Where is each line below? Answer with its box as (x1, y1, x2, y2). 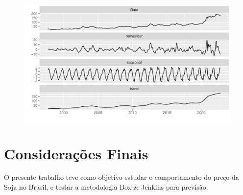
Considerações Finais (4, 144, 148, 163)
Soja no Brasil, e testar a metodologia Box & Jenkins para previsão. (4, 181, 208, 192)
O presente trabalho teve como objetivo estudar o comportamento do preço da (4, 171, 239, 182)
